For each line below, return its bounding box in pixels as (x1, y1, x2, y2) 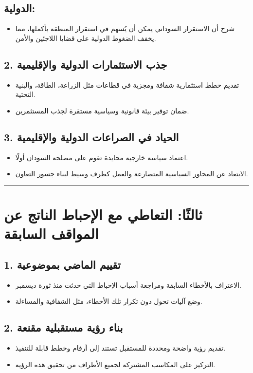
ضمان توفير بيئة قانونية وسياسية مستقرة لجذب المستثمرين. (15, 105, 189, 115)
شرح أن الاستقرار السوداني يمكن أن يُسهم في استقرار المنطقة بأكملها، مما (15, 23, 235, 34)
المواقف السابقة (4, 224, 99, 243)
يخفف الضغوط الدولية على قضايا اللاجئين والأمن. (15, 33, 156, 43)
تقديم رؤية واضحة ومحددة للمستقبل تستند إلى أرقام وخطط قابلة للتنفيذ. (15, 342, 226, 353)
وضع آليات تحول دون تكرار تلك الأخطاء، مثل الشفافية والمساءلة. (15, 296, 202, 306)
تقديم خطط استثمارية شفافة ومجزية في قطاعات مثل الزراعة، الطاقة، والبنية (15, 79, 239, 90)
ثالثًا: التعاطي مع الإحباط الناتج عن (4, 204, 202, 224)
